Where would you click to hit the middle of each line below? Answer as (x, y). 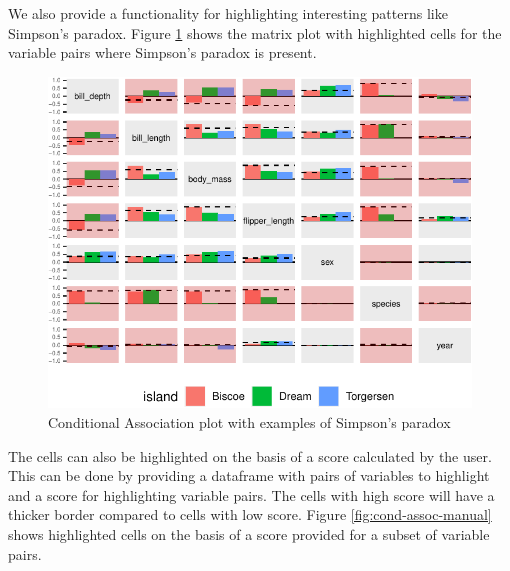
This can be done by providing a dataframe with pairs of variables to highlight (249, 475)
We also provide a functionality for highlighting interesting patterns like (228, 13)
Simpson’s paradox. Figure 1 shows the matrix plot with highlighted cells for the (255, 32)
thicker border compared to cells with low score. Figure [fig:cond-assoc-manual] (250, 514)
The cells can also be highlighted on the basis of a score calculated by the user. (250, 455)
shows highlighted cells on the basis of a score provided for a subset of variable (249, 533)
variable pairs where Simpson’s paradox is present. (162, 52)
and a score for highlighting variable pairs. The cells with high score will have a (251, 494)
